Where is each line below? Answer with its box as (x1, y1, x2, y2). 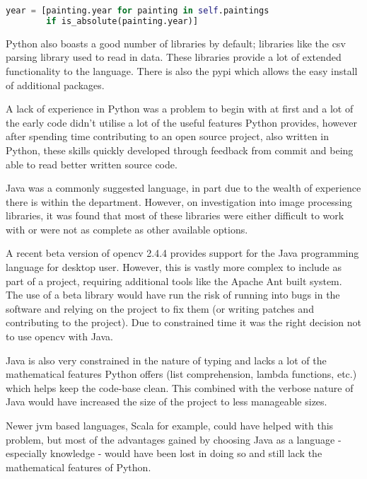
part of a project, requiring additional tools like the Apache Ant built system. (6, 273, 342, 288)
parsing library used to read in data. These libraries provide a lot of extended (6, 50, 342, 64)
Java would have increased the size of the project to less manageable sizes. (6, 394, 327, 409)
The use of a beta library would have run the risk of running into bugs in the (6, 287, 340, 302)
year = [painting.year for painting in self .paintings (6, 6, 269, 16)
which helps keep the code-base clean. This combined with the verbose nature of (6, 380, 354, 395)
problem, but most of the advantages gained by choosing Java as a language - (6, 432, 342, 446)
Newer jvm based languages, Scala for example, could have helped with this (6, 418, 334, 432)
